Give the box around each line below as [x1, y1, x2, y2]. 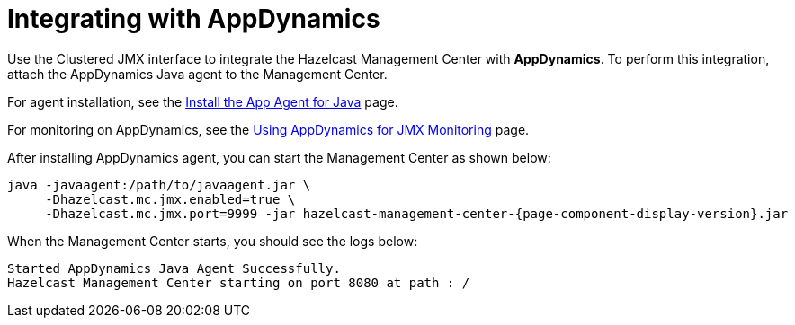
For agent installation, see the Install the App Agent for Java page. [7, 93, 398, 110]
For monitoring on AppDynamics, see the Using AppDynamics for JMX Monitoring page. [7, 121, 530, 137]
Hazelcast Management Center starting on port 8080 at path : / [7, 275, 470, 290]
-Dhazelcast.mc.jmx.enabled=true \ [45, 191, 296, 206]
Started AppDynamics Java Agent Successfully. [7, 260, 341, 276]
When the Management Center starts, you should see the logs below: [7, 233, 418, 249]
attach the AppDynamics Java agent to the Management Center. [7, 66, 388, 82]
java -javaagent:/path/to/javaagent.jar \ [7, 177, 311, 192]
